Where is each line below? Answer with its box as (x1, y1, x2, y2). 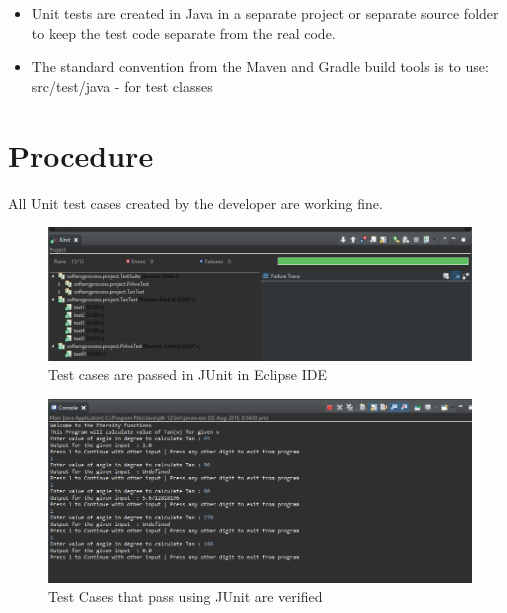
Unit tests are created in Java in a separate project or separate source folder (31, 3, 499, 23)
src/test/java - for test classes (31, 75, 213, 96)
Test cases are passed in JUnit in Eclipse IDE (48, 364, 327, 385)
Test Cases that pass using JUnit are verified (48, 586, 323, 607)
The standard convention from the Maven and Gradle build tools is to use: (31, 56, 489, 77)
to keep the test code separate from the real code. (31, 22, 336, 43)
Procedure (8, 134, 154, 175)
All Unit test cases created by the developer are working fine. (8, 192, 383, 213)
